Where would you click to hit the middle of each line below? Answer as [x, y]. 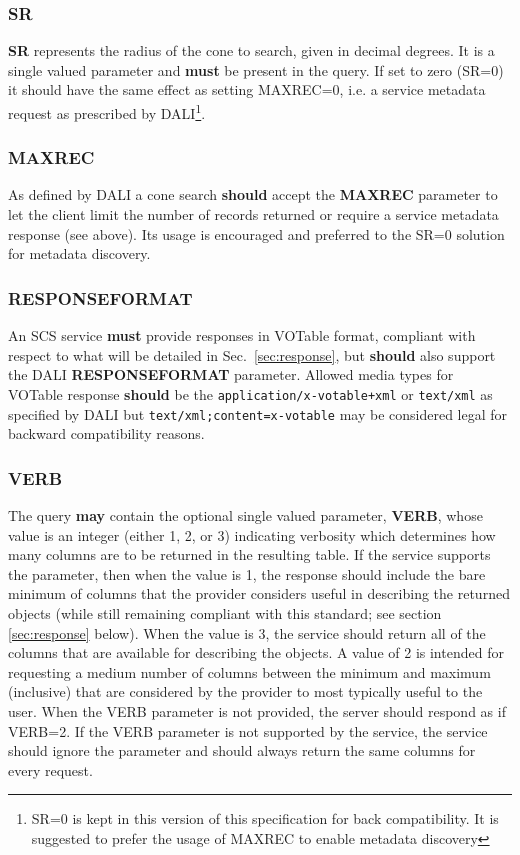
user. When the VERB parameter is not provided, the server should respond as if [257, 710]
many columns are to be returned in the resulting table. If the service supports [249, 554]
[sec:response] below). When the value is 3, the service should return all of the [247, 632]
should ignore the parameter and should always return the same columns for [242, 750]
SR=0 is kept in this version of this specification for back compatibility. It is [265, 818]
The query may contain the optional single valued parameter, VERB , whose [245, 514]
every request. [50, 769]
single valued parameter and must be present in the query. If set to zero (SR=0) [256, 69]
